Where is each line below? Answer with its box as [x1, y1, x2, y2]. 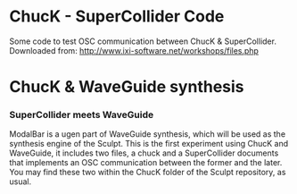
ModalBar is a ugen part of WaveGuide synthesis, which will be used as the [9, 129, 286, 139]
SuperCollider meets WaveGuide [9, 109, 154, 122]
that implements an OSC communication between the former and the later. [9, 157, 283, 168]
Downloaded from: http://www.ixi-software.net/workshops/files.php [9, 45, 259, 55]
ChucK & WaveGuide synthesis [9, 77, 244, 97]
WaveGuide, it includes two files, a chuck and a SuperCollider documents [9, 148, 279, 158]
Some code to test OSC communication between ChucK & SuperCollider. [9, 36, 276, 46]
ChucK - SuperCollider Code [9, 6, 225, 27]
